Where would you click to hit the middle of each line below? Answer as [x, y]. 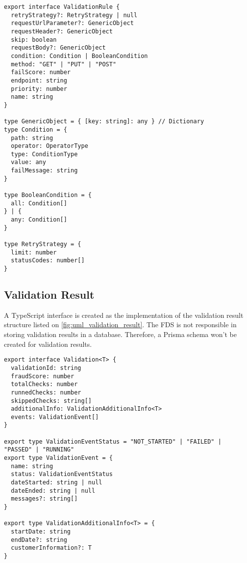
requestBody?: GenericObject [58, 48]
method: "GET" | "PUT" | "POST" [64, 64]
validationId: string [46, 368]
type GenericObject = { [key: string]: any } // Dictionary [104, 122]
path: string [32, 138]
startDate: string [41, 532]
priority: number [39, 89]
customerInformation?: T [51, 548]
